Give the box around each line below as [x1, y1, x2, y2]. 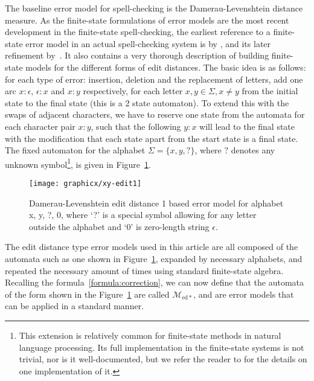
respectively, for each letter [83, 85, 183, 97]
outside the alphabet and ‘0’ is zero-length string [29, 220, 210, 232]
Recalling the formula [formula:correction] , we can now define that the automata [5, 276, 304, 289]
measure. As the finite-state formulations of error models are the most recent [5, 13, 289, 26]
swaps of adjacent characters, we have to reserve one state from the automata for [5, 108, 305, 121]
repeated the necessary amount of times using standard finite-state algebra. [5, 264, 284, 277]
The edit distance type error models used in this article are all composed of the [5, 240, 298, 253]
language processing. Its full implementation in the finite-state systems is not [19, 341, 304, 353]
